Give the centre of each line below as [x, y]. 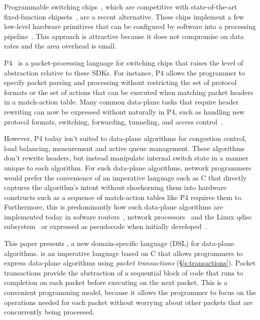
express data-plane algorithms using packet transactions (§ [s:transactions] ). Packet [130, 263]
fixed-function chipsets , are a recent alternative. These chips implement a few [124, 16]
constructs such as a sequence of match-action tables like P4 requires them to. [123, 197]
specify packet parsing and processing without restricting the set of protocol [120, 82]
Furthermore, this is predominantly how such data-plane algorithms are [113, 207]
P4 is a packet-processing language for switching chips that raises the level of [124, 62]
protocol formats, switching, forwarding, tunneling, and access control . [113, 121]
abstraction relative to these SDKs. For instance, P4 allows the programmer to [124, 72]
